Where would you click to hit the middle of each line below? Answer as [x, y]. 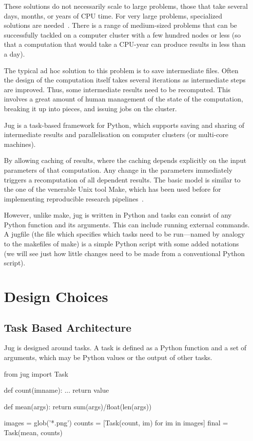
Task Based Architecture [68, 327]
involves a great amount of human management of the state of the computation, [124, 99]
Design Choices [56, 296]
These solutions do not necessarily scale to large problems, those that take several [126, 6]
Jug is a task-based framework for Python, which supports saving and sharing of [124, 125]
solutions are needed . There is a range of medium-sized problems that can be [121, 25]
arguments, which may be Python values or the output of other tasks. [108, 357]
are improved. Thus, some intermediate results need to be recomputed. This [117, 89]
